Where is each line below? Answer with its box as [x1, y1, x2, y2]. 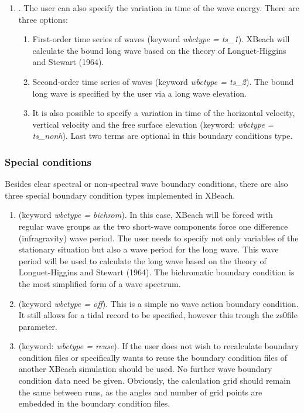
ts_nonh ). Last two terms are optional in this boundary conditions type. [32, 129, 293, 142]
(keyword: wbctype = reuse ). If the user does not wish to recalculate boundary [18, 340, 299, 352]
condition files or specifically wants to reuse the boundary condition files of [18, 351, 288, 363]
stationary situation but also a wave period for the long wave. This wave [18, 243, 279, 255]
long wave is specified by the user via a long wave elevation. [32, 87, 247, 99]
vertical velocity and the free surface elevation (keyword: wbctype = [32, 118, 274, 130]
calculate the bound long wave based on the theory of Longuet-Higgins [32, 44, 286, 56]
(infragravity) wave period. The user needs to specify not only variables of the [18, 231, 299, 244]
